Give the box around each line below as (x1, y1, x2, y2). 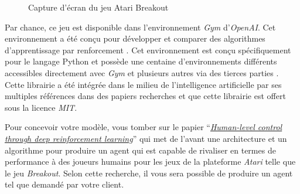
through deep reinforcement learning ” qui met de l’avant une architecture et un (5, 132, 287, 144)
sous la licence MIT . (5, 101, 77, 113)
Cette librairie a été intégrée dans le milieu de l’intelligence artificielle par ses (5, 78, 282, 90)
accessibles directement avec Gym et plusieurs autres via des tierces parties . (5, 66, 279, 79)
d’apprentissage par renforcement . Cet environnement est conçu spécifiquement (5, 43, 291, 56)
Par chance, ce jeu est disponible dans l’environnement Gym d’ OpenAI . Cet (5, 21, 276, 33)
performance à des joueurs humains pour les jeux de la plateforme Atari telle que (5, 155, 296, 168)
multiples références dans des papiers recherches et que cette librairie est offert (5, 90, 286, 102)
